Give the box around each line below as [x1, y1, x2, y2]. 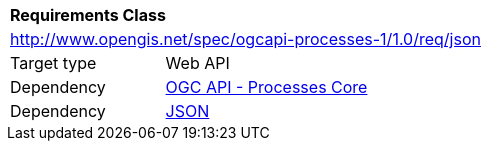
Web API [165, 53, 230, 73]
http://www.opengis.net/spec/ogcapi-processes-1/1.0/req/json [10, 29, 481, 49]
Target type [10, 53, 97, 73]
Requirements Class [10, 5, 166, 25]
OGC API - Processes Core [165, 77, 368, 97]
